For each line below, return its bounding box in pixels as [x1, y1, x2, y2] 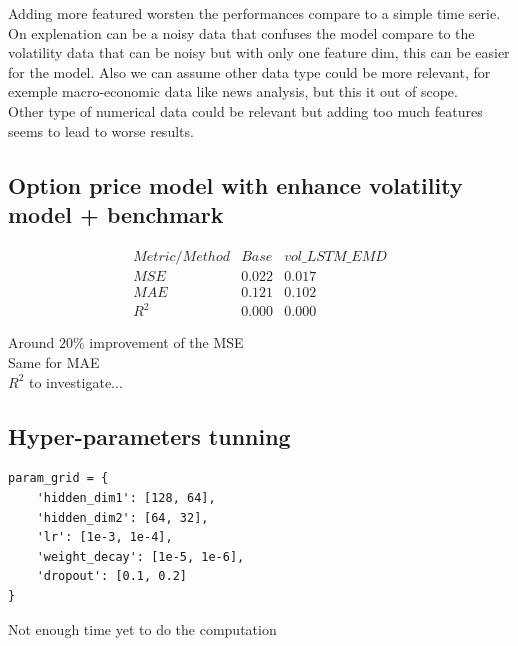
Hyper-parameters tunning [8, 420, 291, 451]
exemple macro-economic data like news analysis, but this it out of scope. [8, 81, 458, 102]
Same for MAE [8, 351, 100, 372]
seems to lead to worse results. [8, 120, 194, 141]
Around [8, 332, 55, 353]
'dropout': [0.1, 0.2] [36, 569, 187, 584]
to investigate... [28, 371, 123, 392]
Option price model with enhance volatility [8, 169, 463, 200]
